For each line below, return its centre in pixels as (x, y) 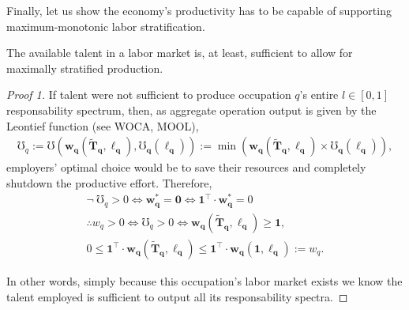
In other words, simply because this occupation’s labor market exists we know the (204, 281)
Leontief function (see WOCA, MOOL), (103, 125)
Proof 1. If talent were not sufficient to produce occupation (149, 95)
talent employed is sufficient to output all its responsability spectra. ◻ (177, 296)
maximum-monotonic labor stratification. (106, 26)
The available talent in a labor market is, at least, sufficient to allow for (180, 53)
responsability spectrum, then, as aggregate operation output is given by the (191, 110)
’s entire (319, 95)
